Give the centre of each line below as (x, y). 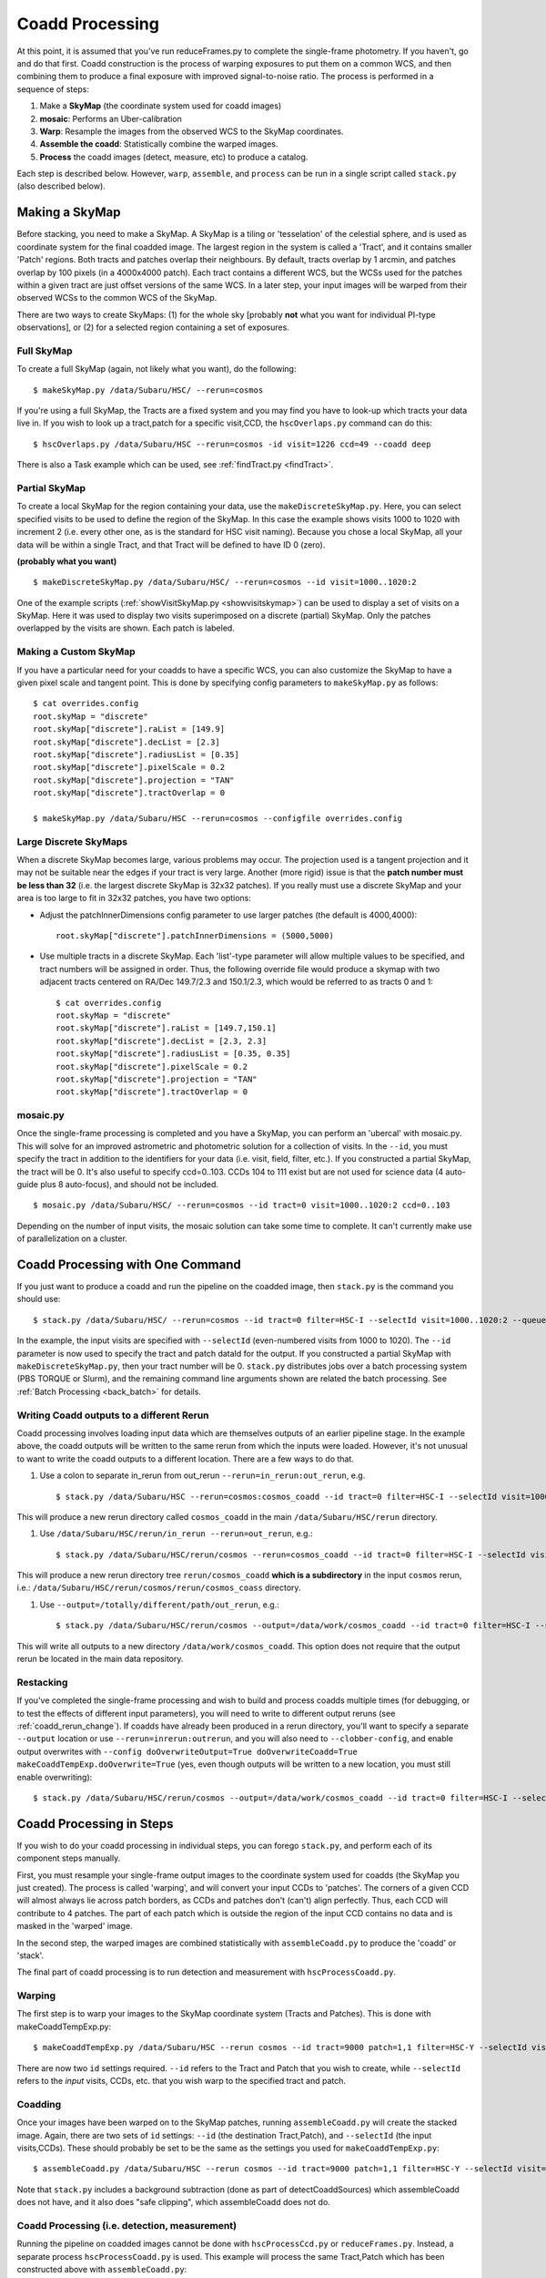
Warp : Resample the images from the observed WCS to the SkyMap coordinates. (192, 131)
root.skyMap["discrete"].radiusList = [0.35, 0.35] (173, 1054)
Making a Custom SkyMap (76, 652)
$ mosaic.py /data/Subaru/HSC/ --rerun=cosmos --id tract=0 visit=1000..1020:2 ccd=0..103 (242, 1206)
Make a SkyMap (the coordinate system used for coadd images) (161, 106)
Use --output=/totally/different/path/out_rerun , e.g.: (159, 1605)
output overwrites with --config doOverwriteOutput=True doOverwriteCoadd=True (187, 1751)
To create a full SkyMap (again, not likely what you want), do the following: (157, 369)
